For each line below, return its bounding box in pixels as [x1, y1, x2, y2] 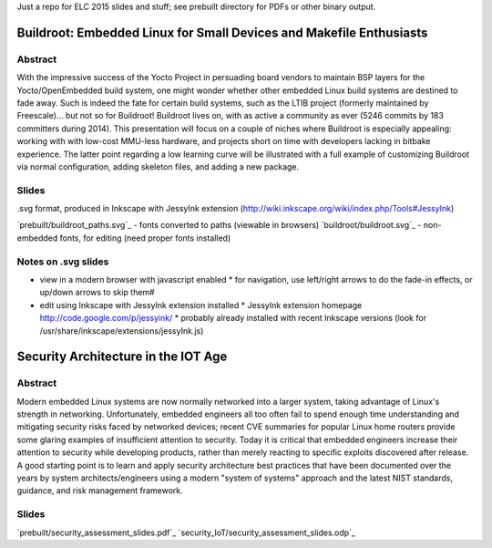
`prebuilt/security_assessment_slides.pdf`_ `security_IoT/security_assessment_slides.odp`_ [16, 527, 355, 538]
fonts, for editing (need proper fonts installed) [59, 233, 231, 243]
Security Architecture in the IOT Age [16, 349, 228, 365]
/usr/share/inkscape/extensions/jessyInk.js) [39, 325, 204, 336]
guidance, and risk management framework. [16, 485, 184, 496]
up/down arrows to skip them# [39, 287, 155, 298]
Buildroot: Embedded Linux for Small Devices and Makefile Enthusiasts [16, 25, 428, 40]
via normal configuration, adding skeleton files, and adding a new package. [16, 160, 300, 172]
